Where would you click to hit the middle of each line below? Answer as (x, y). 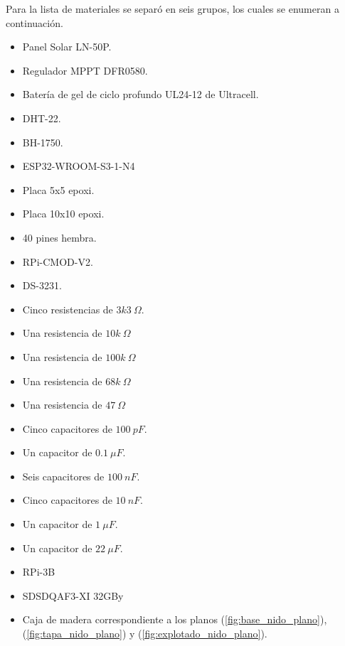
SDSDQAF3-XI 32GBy (73, 595)
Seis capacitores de (63, 476)
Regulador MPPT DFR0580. (85, 70)
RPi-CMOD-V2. (58, 261)
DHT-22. (42, 118)
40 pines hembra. (59, 237)
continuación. (34, 22)
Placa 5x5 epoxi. (58, 189)
